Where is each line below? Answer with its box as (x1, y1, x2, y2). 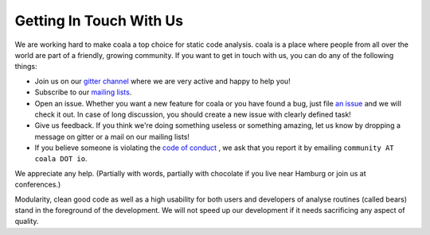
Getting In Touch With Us (14, 12, 184, 29)
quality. (14, 217, 39, 226)
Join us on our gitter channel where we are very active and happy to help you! (34, 76, 291, 86)
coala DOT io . (34, 154, 88, 164)
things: (14, 62, 37, 71)
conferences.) (14, 179, 61, 190)
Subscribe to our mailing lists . (34, 87, 132, 97)
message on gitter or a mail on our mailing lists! (34, 132, 190, 141)
